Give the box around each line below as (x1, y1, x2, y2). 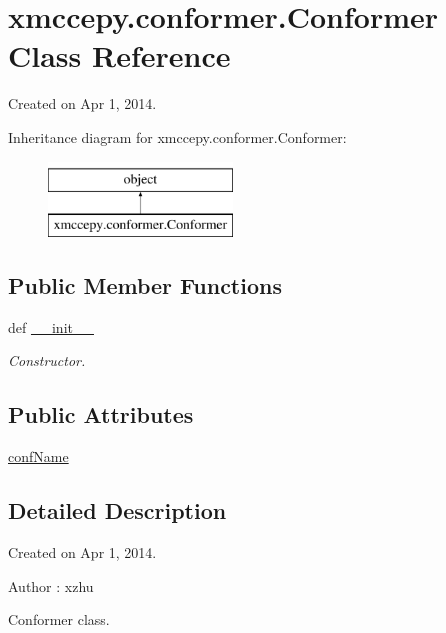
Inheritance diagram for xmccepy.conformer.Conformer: (8, 126, 347, 147)
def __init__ (8, 316, 94, 337)
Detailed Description (8, 495, 227, 526)
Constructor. (8, 350, 86, 371)
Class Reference (8, 35, 231, 76)
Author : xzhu (8, 575, 94, 596)
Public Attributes (8, 399, 194, 430)
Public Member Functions (8, 270, 282, 301)
